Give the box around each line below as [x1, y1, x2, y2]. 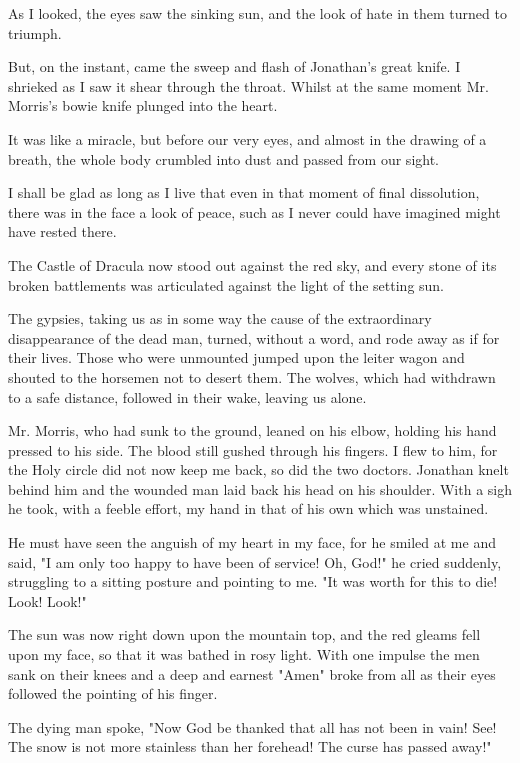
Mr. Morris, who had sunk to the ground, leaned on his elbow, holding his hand [8, 420, 497, 441]
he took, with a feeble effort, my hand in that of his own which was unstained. [8, 498, 489, 519]
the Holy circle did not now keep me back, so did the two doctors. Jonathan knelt [8, 459, 509, 480]
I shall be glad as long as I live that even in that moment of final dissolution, [8, 182, 480, 203]
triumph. [8, 22, 62, 43]
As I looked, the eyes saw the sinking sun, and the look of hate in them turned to [8, 3, 507, 23]
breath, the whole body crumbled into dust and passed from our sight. [8, 148, 440, 169]
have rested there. [8, 221, 117, 242]
